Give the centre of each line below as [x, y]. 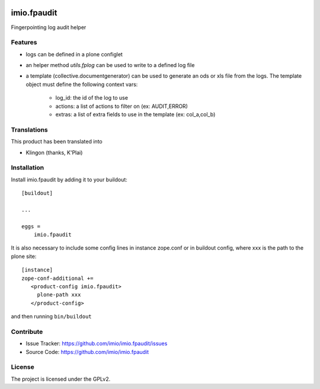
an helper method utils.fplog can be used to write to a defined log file [110, 65]
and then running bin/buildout [51, 317]
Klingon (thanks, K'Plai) [54, 152]
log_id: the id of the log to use [92, 98]
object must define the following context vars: [82, 84]
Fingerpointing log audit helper [49, 27]
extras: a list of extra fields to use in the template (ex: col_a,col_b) [135, 114]
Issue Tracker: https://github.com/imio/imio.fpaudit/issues [97, 343]
